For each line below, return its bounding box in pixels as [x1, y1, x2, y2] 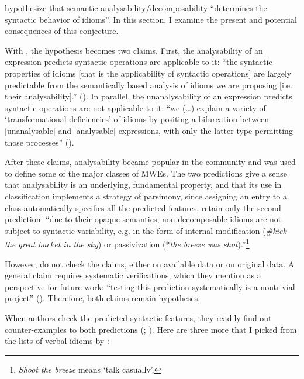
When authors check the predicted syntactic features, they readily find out [5, 311, 272, 323]
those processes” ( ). [5, 136, 74, 148]
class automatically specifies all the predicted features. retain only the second [5, 201, 281, 213]
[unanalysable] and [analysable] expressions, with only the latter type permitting [5, 124, 293, 136]
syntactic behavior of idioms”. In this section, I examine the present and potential [5, 13, 297, 25]
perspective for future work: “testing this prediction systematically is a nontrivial [5, 280, 295, 292]
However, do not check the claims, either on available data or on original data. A [5, 257, 295, 270]
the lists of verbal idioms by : [5, 335, 109, 347]
